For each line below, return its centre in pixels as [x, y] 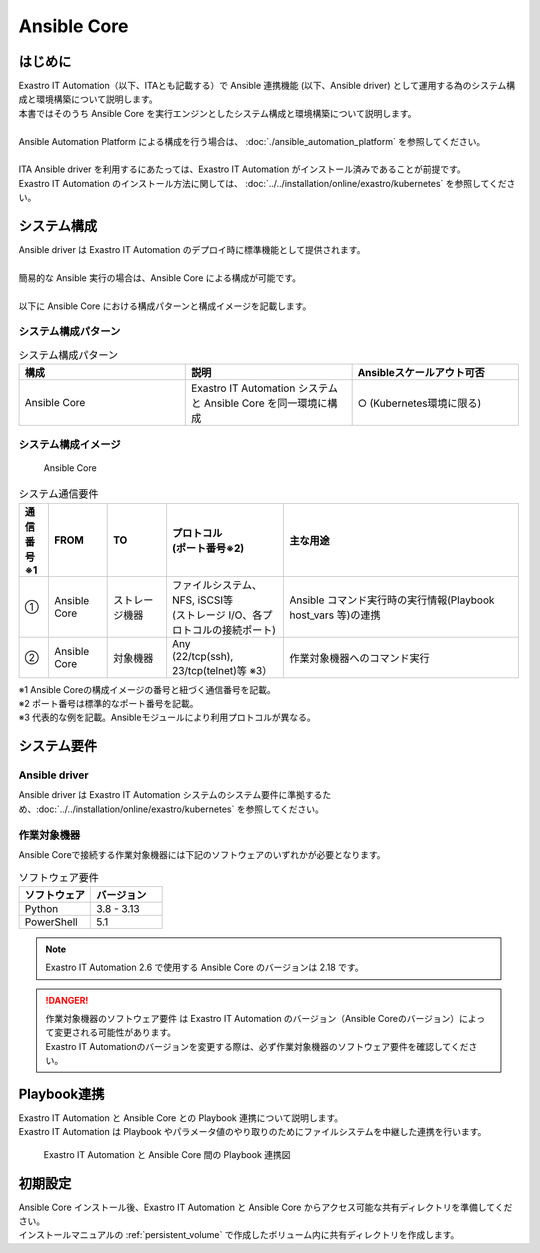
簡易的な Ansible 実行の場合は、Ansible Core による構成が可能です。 [160, 277]
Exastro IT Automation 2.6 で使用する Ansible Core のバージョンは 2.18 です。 [204, 967]
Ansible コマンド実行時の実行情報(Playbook [392, 600]
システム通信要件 [58, 494]
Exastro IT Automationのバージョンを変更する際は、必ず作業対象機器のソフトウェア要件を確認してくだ [257, 1046]
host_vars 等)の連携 [335, 615]
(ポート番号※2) [208, 548]
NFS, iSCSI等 [202, 600]
